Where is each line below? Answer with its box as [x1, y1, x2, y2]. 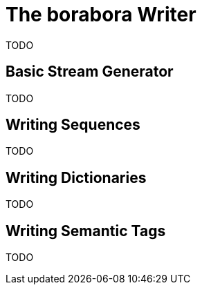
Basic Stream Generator [6, 63, 174, 81]
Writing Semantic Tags [6, 222, 166, 240]
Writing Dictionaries [6, 168, 147, 186]
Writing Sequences [6, 116, 140, 134]
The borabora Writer [6, 3, 196, 26]
